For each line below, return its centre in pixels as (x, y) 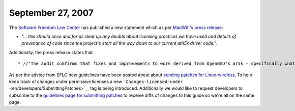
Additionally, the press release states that (51, 52)
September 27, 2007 (51, 13)
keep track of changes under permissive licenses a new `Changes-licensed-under (96, 82)
